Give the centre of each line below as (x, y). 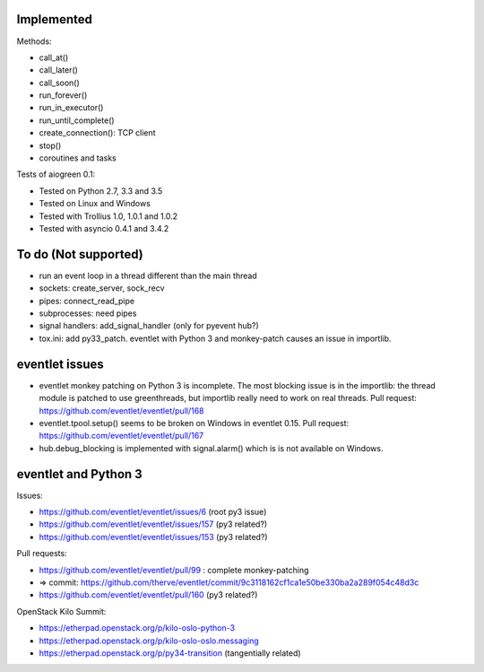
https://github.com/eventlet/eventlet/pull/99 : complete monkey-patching (174, 570)
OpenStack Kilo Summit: (61, 611)
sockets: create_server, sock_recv (102, 288)
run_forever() (63, 95)
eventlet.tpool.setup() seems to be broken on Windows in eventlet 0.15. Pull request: (194, 423)
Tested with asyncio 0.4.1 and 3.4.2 (104, 228)
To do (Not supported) (80, 254)
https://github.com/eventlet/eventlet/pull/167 (121, 436)
